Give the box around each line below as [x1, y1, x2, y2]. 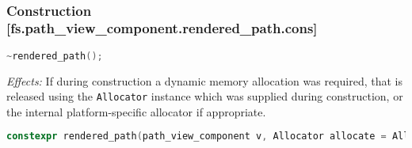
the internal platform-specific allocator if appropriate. [6, 103, 266, 120]
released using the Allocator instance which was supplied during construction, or [6, 88, 403, 104]
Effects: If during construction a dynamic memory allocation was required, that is [6, 72, 402, 89]
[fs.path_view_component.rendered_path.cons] [6, 18, 318, 38]
